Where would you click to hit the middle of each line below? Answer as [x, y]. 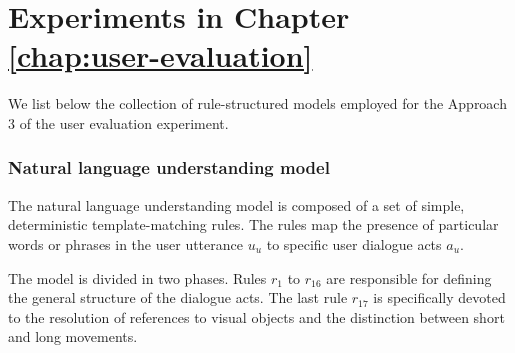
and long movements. [73, 336]
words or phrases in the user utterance [125, 243]
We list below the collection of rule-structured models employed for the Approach [257, 103]
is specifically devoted [439, 297]
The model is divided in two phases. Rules [137, 277]
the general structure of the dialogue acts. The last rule [178, 297]
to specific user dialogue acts [354, 243]
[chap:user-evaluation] [160, 55]
